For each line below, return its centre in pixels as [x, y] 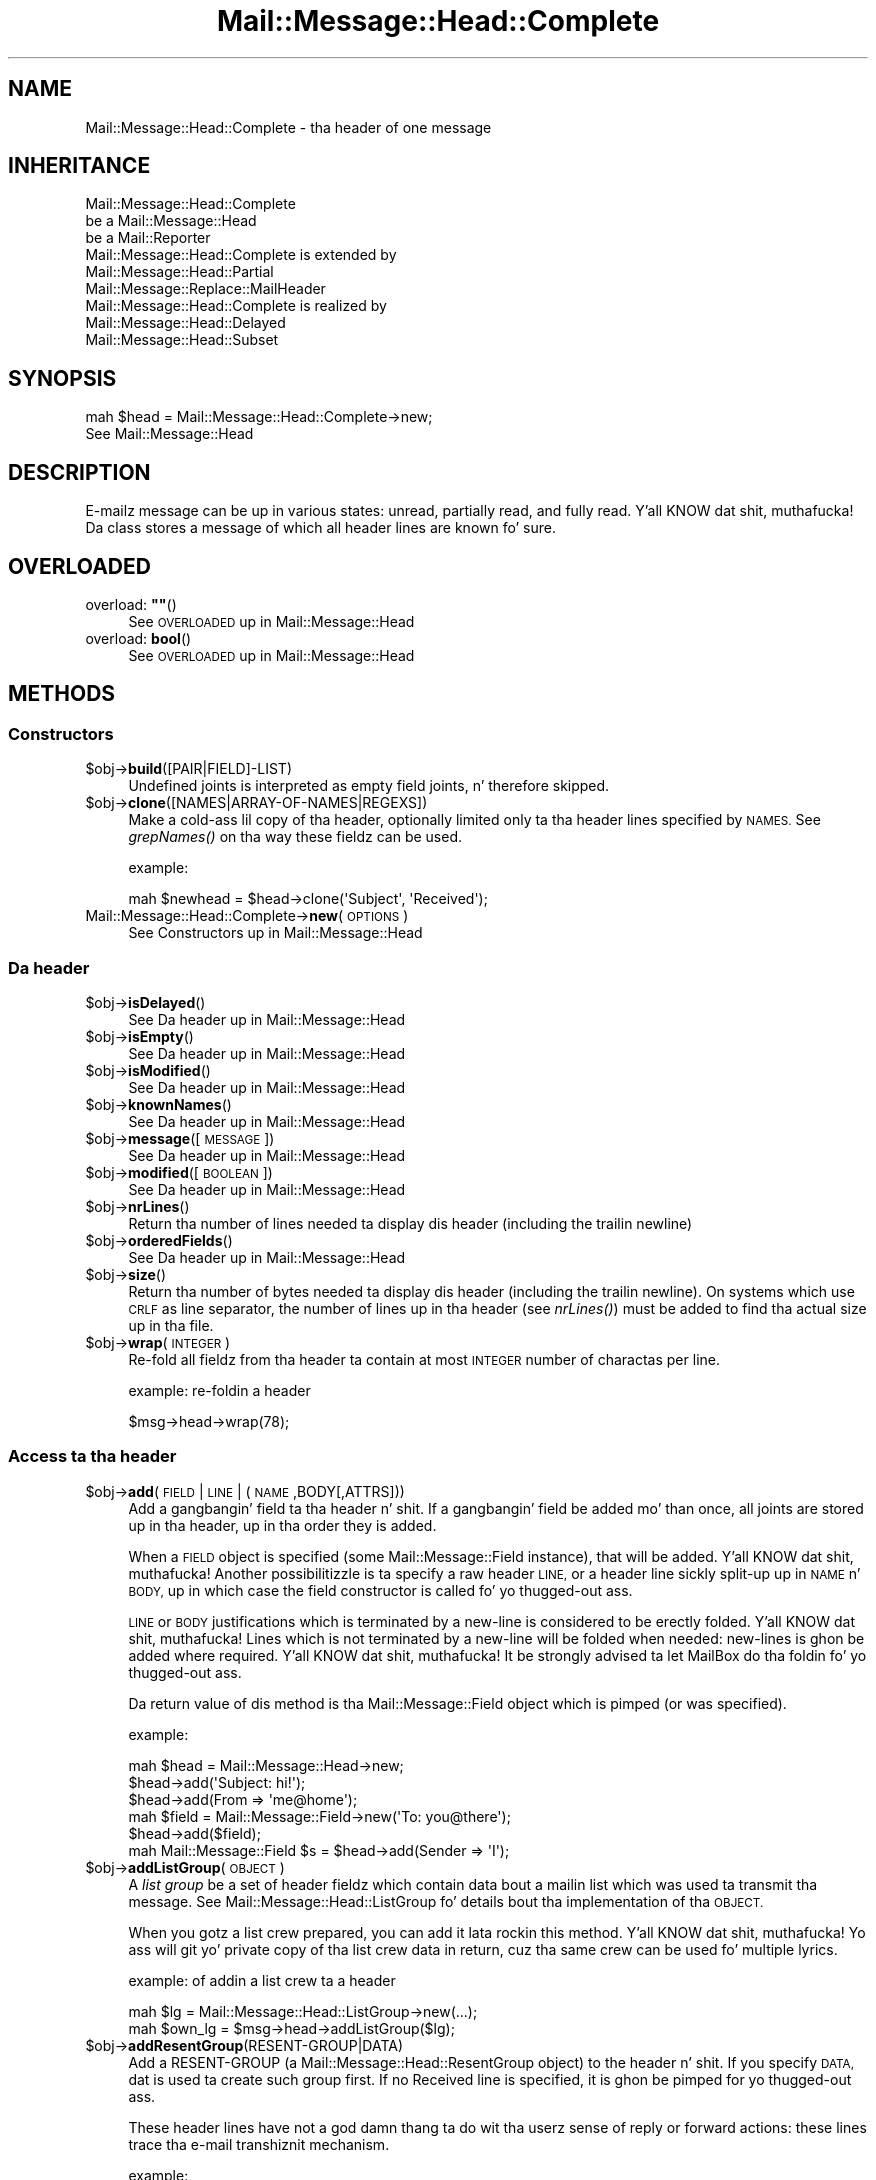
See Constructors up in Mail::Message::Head [275, 933]
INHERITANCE [79, 166]
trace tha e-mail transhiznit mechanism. [259, 2144]
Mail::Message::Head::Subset [182, 340]
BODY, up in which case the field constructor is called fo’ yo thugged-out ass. [380, 1590]
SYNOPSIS [62, 378]
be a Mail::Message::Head [171, 221]
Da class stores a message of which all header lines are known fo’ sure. [320, 528]
